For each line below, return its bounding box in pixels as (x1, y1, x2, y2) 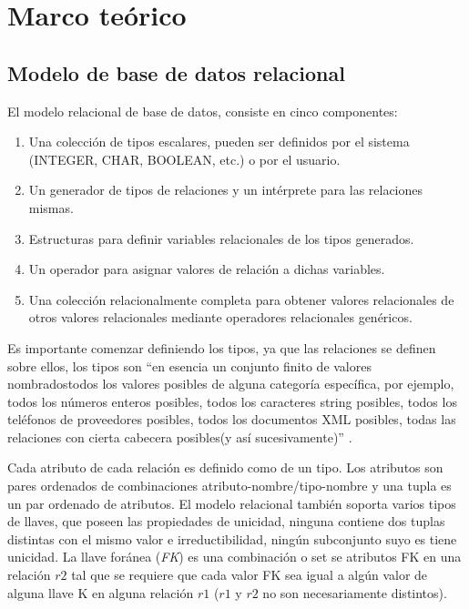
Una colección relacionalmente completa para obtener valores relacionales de (28, 289, 454, 309)
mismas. (28, 198, 74, 217)
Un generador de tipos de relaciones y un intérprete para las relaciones (28, 180, 423, 199)
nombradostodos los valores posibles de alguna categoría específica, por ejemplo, (7, 374, 454, 393)
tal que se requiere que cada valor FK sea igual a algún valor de (71, 565, 428, 584)
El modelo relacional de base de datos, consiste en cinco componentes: (7, 101, 398, 120)
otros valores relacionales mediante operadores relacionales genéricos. (28, 308, 413, 327)
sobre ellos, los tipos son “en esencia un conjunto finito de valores (7, 356, 372, 375)
